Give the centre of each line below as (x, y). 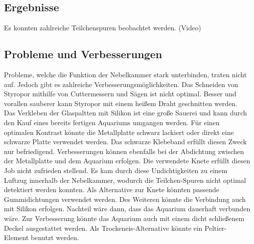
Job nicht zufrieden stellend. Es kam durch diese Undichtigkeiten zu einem (116, 170)
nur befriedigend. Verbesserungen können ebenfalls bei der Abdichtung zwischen (124, 151)
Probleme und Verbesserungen (83, 54)
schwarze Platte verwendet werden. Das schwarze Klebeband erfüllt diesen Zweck (126, 142)
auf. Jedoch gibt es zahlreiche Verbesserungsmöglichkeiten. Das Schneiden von (121, 84)
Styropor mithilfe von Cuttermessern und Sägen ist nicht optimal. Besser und (120, 94)
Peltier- (216, 228)
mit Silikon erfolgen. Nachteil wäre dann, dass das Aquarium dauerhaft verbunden (127, 209)
